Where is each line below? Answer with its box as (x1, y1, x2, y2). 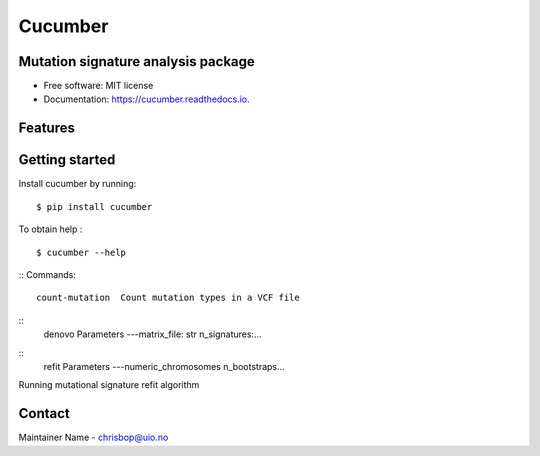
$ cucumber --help (36, 246, 127, 258)
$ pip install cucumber (36, 201, 153, 212)
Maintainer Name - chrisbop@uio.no (18, 431, 169, 444)
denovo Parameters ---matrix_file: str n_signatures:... (43, 328, 262, 340)
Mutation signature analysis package (18, 53, 255, 70)
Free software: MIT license (43, 80, 154, 92)
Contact (18, 405, 70, 422)
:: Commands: (18, 268, 77, 280)
